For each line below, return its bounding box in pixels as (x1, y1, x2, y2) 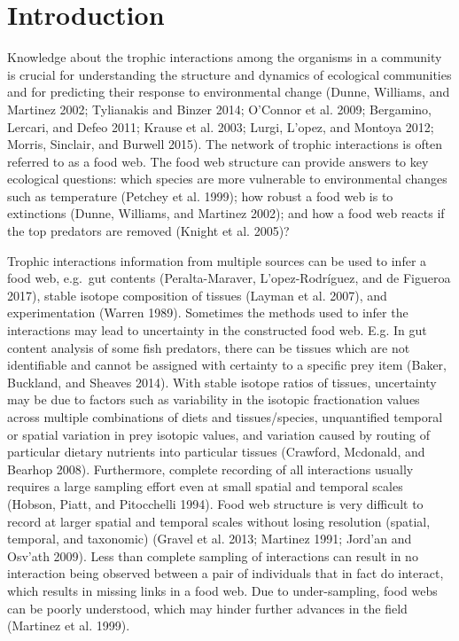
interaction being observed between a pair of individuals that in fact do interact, (7, 564, 444, 582)
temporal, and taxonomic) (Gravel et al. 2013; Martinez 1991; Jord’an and (7, 529, 412, 548)
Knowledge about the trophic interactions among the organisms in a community (7, 48, 442, 66)
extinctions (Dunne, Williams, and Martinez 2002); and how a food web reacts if (7, 204, 445, 223)
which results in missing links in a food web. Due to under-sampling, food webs (7, 581, 438, 599)
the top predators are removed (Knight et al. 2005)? (7, 222, 290, 240)
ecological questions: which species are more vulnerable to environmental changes (7, 169, 447, 188)
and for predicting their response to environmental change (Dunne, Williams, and (7, 82, 450, 101)
